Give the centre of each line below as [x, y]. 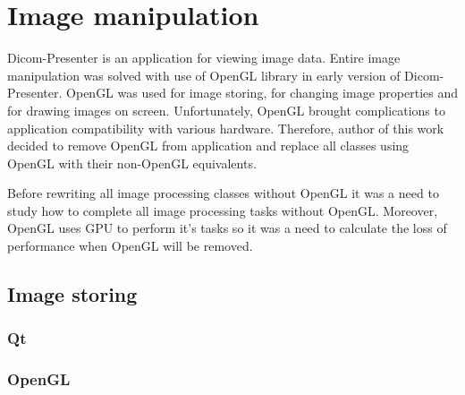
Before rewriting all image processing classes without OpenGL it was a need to [223, 193]
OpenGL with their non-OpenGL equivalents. [132, 163]
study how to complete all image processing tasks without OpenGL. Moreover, [223, 210]
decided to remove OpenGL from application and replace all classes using [208, 146]
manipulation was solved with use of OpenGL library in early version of [204, 75]
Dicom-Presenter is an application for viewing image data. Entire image [204, 58]
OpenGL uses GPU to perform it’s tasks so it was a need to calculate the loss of [227, 228]
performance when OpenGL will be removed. [130, 246]
